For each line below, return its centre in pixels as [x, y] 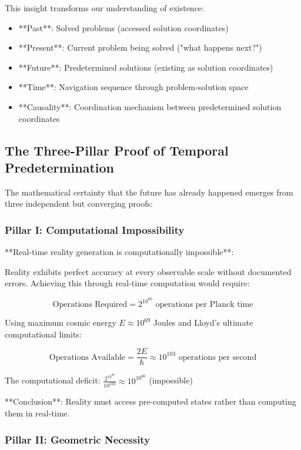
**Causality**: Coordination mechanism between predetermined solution [150, 106]
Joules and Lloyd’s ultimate [203, 322]
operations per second [218, 357]
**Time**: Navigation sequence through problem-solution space [133, 87]
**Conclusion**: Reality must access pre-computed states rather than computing [150, 401]
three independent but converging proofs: [79, 204]
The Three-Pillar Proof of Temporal [117, 150]
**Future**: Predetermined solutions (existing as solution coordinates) [146, 67]
